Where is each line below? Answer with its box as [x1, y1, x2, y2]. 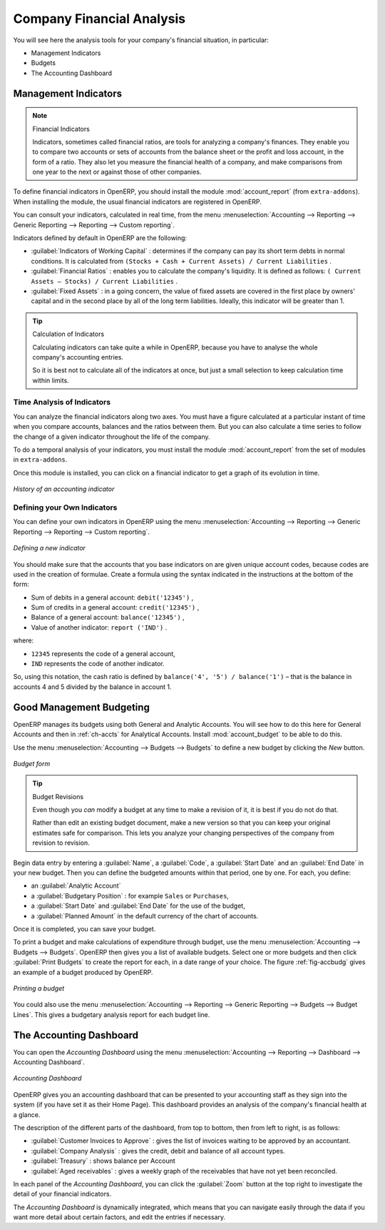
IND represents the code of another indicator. [31, 660, 165, 668]
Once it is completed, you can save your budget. [13, 924, 156, 933]
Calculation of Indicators [32, 329, 105, 339]
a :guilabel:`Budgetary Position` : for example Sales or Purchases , [31, 891, 230, 900]
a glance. [13, 1110, 41, 1119]
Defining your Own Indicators [13, 502, 118, 512]
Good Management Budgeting [13, 701, 150, 713]
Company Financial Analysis [13, 11, 186, 26]
